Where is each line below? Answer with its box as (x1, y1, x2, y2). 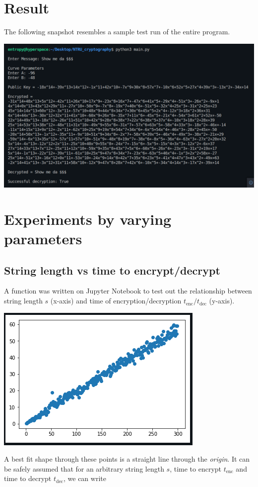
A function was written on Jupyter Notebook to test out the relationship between (4, 286, 252, 296)
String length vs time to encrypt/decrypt (4, 262, 220, 278)
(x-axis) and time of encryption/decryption (50, 295, 182, 306)
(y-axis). (209, 295, 235, 306)
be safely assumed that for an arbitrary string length (4, 463, 164, 474)
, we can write (63, 473, 106, 484)
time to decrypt (4, 473, 52, 484)
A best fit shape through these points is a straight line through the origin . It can (4, 454, 250, 464)
